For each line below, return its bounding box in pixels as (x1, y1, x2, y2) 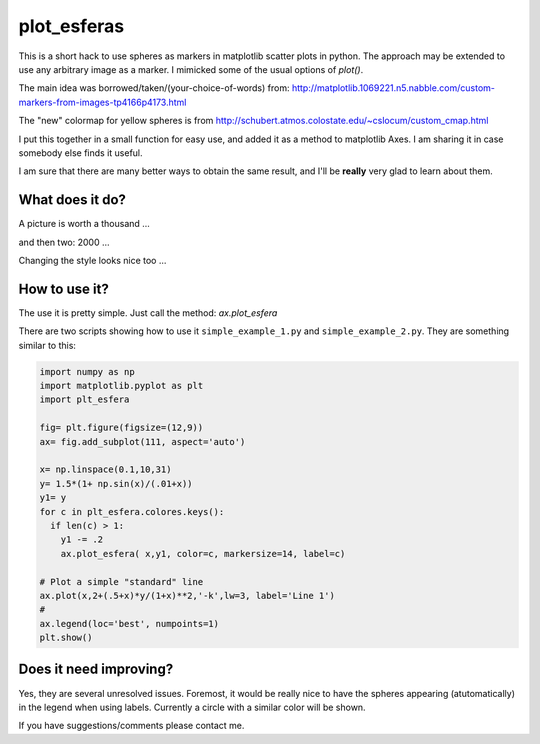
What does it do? (18, 191, 127, 209)
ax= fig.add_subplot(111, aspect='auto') (39, 436, 246, 447)
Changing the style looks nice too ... (18, 254, 167, 266)
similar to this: (18, 339, 77, 351)
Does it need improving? (18, 661, 174, 678)
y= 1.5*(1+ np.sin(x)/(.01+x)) (39, 478, 194, 489)
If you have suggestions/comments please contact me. (18, 720, 245, 732)
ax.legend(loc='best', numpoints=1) (39, 618, 220, 629)
